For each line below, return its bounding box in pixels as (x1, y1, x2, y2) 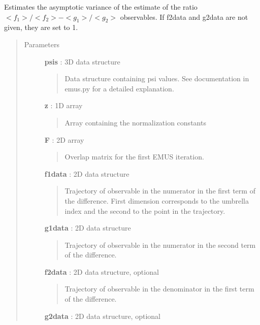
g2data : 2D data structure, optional (44, 310, 160, 321)
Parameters (24, 39, 59, 49)
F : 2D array (44, 134, 84, 145)
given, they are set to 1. (4, 22, 78, 32)
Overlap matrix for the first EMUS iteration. (64, 151, 204, 162)
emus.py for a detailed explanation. (64, 83, 174, 93)
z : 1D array (44, 100, 83, 111)
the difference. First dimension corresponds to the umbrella (64, 195, 249, 206)
